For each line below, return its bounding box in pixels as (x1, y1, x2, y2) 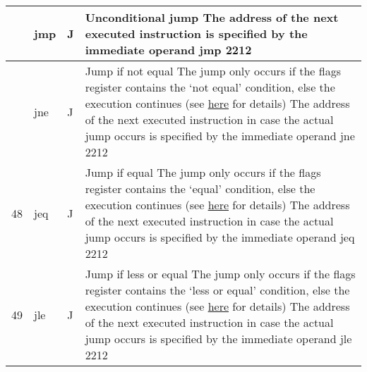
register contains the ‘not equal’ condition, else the (85, 79, 335, 95)
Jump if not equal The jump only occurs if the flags (85, 63, 341, 79)
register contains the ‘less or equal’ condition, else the (85, 282, 350, 298)
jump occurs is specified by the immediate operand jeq (85, 229, 355, 245)
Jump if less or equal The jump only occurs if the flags (85, 266, 356, 282)
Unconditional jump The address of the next (85, 9, 339, 25)
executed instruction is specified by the (85, 25, 308, 42)
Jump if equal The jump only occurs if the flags (85, 164, 321, 180)
